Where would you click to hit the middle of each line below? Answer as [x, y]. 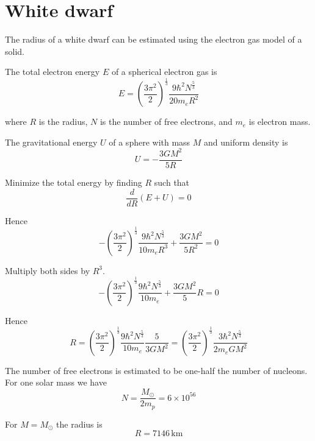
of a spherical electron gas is [164, 72]
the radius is [79, 424]
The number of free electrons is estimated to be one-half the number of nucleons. [156, 370]
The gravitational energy [51, 142]
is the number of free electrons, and [166, 122]
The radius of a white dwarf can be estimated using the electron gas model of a [154, 39]
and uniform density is [246, 142]
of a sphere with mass [150, 142]
